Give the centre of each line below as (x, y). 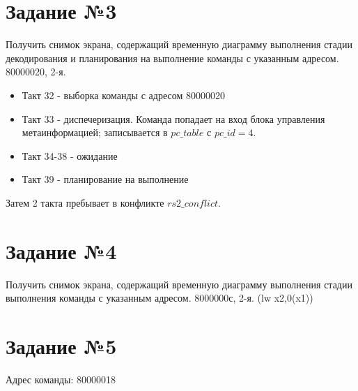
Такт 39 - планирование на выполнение (105, 179)
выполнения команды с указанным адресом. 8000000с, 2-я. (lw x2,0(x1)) (159, 298)
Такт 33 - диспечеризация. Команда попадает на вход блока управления (173, 118)
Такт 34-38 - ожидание (70, 155)
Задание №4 (61, 250)
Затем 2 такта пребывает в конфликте (85, 202)
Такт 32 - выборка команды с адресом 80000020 (123, 95)
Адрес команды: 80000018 (61, 379)
